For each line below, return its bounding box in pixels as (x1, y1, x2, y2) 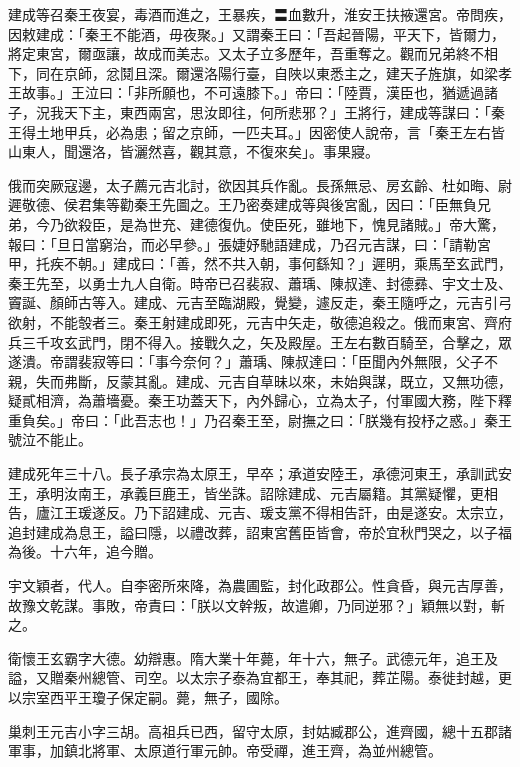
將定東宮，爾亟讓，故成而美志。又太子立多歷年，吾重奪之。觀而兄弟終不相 (8, 43, 498, 64)
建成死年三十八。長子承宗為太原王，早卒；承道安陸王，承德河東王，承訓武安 (8, 463, 512, 484)
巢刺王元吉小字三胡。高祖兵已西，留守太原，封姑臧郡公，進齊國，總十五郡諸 (8, 720, 512, 741)
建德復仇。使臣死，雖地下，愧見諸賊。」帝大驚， (189, 213, 505, 234)
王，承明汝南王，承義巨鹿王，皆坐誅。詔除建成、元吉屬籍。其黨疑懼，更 (8, 482, 484, 503)
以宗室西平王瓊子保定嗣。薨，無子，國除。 (8, 687, 288, 707)
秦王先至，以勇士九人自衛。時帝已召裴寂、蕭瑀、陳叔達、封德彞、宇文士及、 (8, 272, 512, 293)
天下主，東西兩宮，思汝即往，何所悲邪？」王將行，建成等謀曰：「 (63, 101, 491, 122)
